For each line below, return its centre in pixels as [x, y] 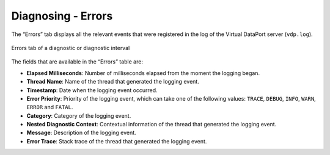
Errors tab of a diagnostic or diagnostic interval [71, 48]
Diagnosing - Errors [62, 16]
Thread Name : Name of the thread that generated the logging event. [113, 82]
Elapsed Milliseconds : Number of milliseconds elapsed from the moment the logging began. [143, 73]
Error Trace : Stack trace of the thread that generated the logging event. [117, 141]
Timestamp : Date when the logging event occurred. [92, 90]
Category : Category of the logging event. [79, 115]
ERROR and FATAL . [50, 107]
